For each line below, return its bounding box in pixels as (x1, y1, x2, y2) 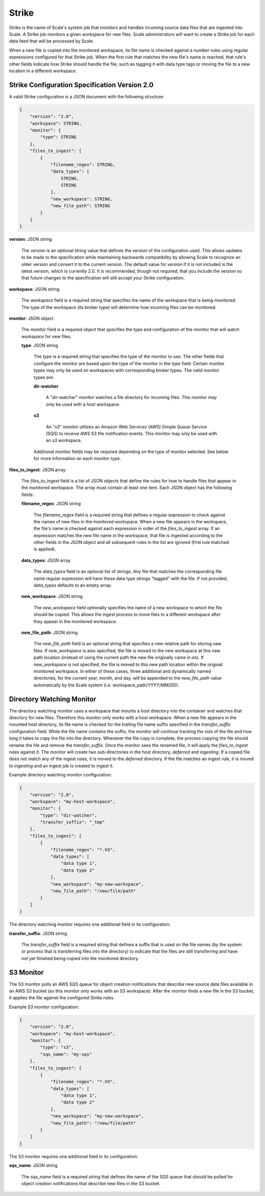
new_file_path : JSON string (21, 629, 78, 635)
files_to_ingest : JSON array (9, 467, 66, 473)
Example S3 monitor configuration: (9, 1004, 79, 1010)
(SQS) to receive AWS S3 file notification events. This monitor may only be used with (46, 430, 217, 436)
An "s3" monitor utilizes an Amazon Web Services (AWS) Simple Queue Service (46, 424, 207, 429)
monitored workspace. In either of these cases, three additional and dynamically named (33, 668, 211, 674)
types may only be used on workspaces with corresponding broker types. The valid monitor (33, 368, 219, 373)
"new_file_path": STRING (50, 203, 110, 209)
